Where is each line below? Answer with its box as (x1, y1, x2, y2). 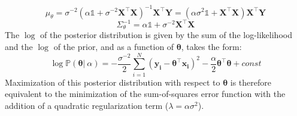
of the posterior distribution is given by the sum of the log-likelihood (40, 29, 292, 41)
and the (5, 40, 33, 53)
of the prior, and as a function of (53, 40, 174, 53)
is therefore (230, 76, 271, 88)
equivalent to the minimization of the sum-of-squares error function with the (5, 87, 286, 100)
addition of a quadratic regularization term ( (5, 99, 169, 111)
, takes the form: (181, 40, 242, 53)
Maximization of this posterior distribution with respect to (5, 76, 220, 88)
